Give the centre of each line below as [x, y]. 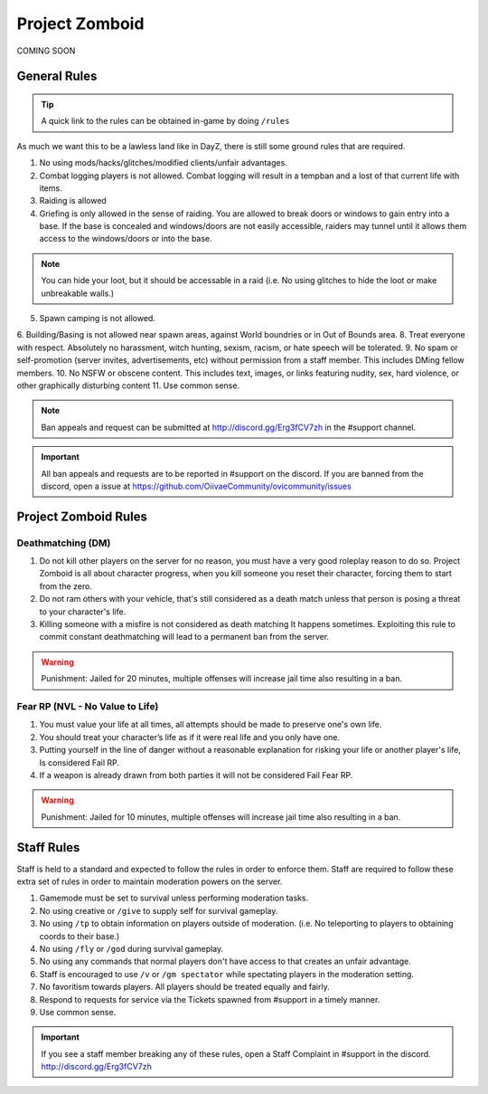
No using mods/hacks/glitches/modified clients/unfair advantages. [164, 163]
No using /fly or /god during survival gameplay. [131, 948]
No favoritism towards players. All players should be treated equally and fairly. [184, 987]
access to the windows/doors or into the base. [126, 239]
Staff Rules [48, 847]
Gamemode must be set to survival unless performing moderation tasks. [174, 898]
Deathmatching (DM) [64, 543]
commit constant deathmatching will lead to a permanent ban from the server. [184, 637]
